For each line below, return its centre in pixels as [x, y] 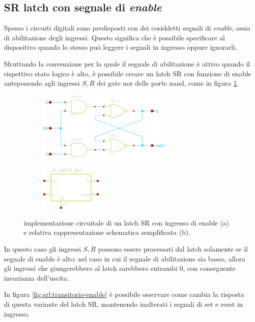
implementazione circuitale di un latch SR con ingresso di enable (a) [127, 222]
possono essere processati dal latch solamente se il [173, 248]
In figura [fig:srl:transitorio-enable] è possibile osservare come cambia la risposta [124, 294]
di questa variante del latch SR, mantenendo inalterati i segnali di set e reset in [124, 304]
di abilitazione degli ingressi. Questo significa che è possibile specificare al [114, 37]
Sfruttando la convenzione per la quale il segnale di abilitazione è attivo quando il [127, 63]
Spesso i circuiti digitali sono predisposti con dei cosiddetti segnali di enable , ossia [127, 28]
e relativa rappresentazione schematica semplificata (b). [107, 232]
